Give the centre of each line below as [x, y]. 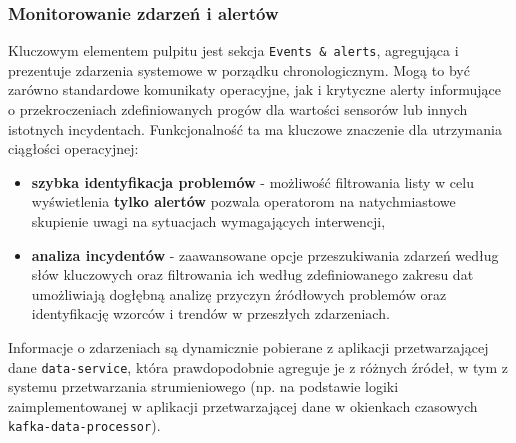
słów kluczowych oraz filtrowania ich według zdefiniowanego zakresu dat [252, 274]
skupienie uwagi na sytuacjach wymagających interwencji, [208, 221]
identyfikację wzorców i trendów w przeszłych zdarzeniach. [210, 313]
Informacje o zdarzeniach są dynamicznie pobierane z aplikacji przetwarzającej [248, 347]
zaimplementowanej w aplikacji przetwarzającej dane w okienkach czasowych [243, 405]
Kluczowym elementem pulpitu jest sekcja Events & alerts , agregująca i [233, 50]
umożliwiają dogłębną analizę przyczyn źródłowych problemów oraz [239, 293]
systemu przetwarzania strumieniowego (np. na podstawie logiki [203, 386]
